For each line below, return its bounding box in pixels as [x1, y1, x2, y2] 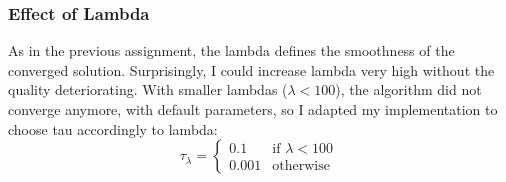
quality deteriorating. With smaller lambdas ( [8, 79, 288, 100]
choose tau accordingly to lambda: [8, 118, 218, 139]
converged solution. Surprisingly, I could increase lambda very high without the [8, 59, 495, 80]
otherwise [272, 159, 330, 174]
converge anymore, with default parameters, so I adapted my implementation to [8, 99, 498, 119]
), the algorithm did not [335, 79, 482, 100]
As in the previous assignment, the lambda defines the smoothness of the [8, 40, 455, 61]
